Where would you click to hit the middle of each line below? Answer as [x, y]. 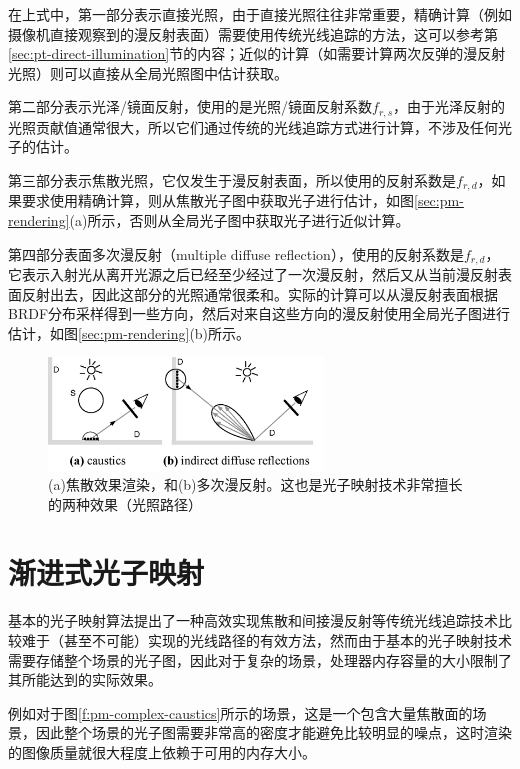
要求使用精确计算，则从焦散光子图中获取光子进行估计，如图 [217, 200]
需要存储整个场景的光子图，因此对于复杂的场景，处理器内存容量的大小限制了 [260, 659]
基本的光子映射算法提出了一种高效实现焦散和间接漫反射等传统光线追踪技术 [253, 620]
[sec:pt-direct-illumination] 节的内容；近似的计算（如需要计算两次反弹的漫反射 [257, 53]
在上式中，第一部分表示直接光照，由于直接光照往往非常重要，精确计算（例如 [260, 14]
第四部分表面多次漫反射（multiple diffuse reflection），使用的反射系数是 [236, 253]
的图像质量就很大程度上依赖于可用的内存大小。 [162, 751]
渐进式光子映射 [106, 572]
